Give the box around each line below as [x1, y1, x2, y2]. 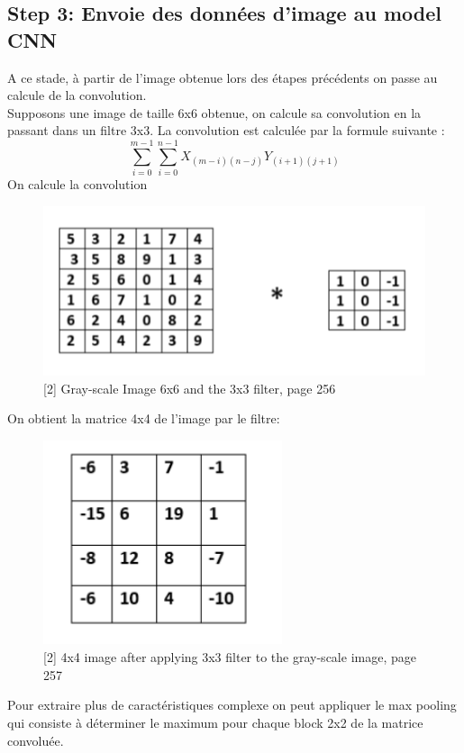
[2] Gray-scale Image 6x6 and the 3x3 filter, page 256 [43, 378, 336, 397]
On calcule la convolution [7, 175, 148, 194]
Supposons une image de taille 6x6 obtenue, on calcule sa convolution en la [7, 103, 422, 122]
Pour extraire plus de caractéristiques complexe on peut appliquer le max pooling [7, 695, 457, 714]
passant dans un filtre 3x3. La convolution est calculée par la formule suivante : [7, 121, 445, 140]
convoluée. [7, 730, 64, 749]
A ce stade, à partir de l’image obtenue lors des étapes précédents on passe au [7, 68, 438, 86]
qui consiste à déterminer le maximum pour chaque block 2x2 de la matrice [7, 712, 423, 731]
